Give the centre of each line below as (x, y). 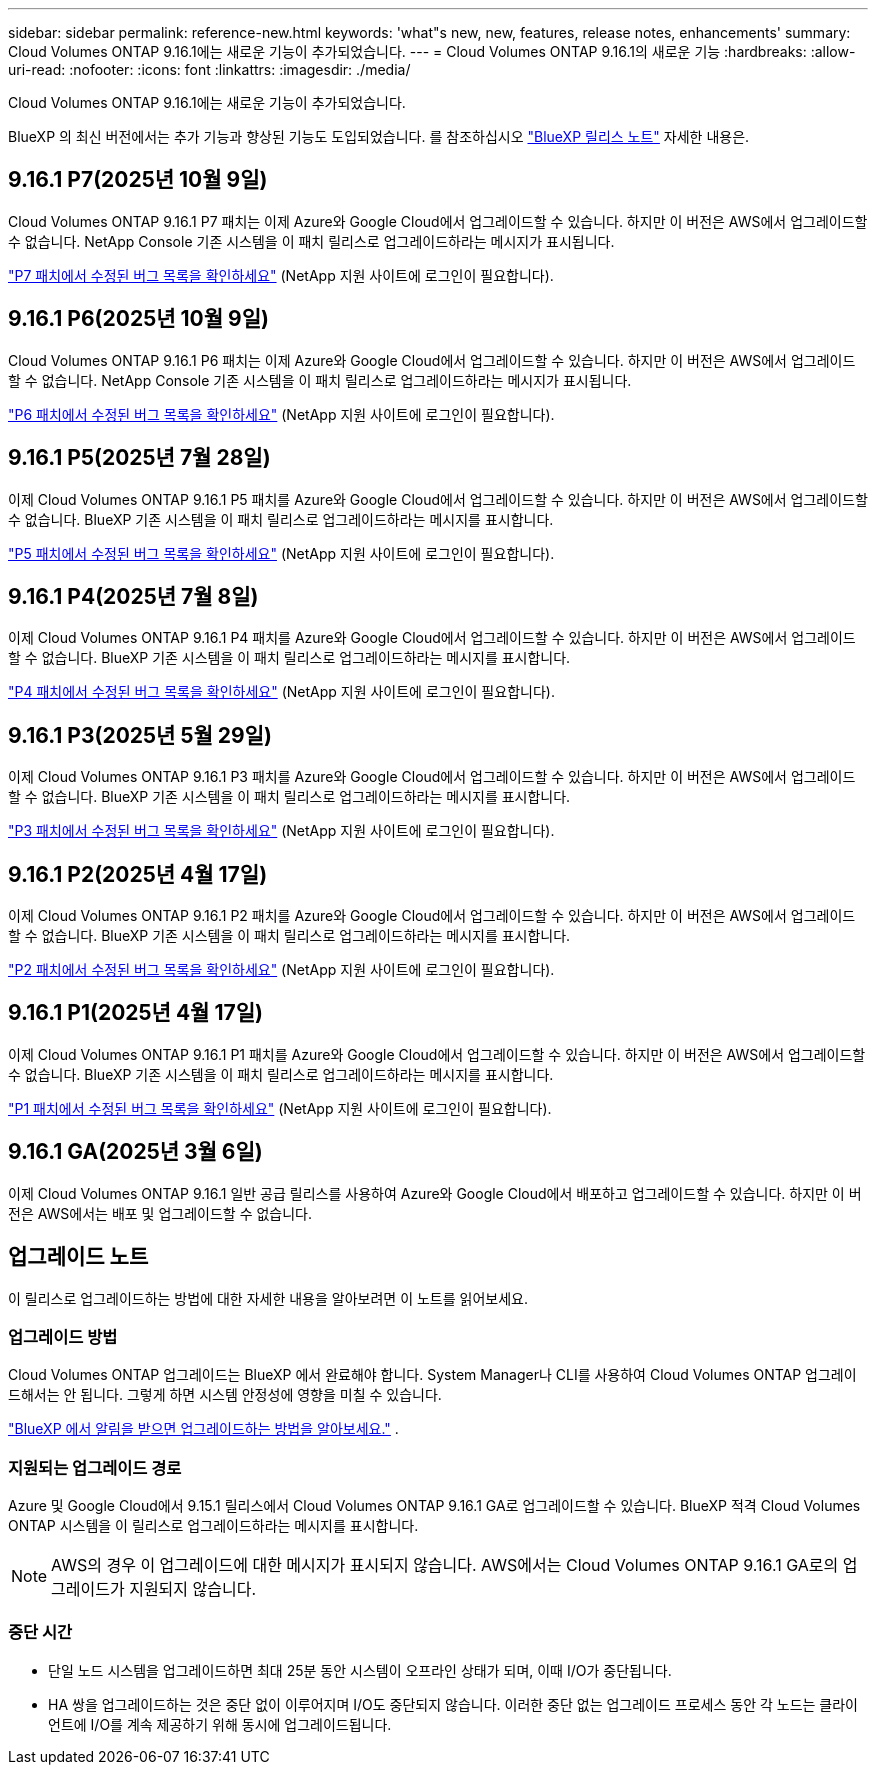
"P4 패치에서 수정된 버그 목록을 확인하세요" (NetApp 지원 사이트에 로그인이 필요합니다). (281, 692)
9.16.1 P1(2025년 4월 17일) (135, 1013)
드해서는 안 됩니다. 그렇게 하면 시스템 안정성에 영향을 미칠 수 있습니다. (225, 1395)
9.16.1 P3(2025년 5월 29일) (140, 735)
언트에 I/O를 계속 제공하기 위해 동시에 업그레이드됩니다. (220, 1724)
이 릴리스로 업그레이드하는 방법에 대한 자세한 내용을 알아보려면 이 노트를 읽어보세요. (268, 1298)
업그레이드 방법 (63, 1336)
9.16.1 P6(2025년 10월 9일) (138, 319)
